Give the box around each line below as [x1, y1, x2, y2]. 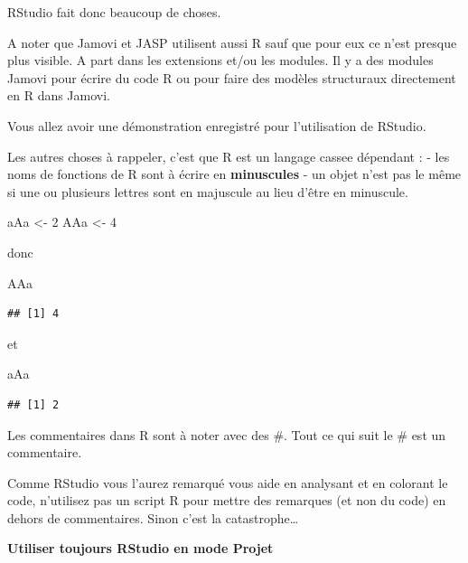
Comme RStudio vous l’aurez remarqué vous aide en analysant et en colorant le [7, 473, 448, 492]
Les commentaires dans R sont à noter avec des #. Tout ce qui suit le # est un [7, 425, 446, 444]
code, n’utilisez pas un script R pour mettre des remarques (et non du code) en [7, 491, 446, 510]
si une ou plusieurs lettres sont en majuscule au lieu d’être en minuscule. [7, 182, 408, 201]
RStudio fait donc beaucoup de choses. [7, 3, 221, 21]
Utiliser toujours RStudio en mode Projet [7, 539, 274, 558]
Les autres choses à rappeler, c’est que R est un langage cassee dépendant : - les [7, 146, 450, 165]
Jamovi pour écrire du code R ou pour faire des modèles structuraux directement [7, 68, 456, 87]
